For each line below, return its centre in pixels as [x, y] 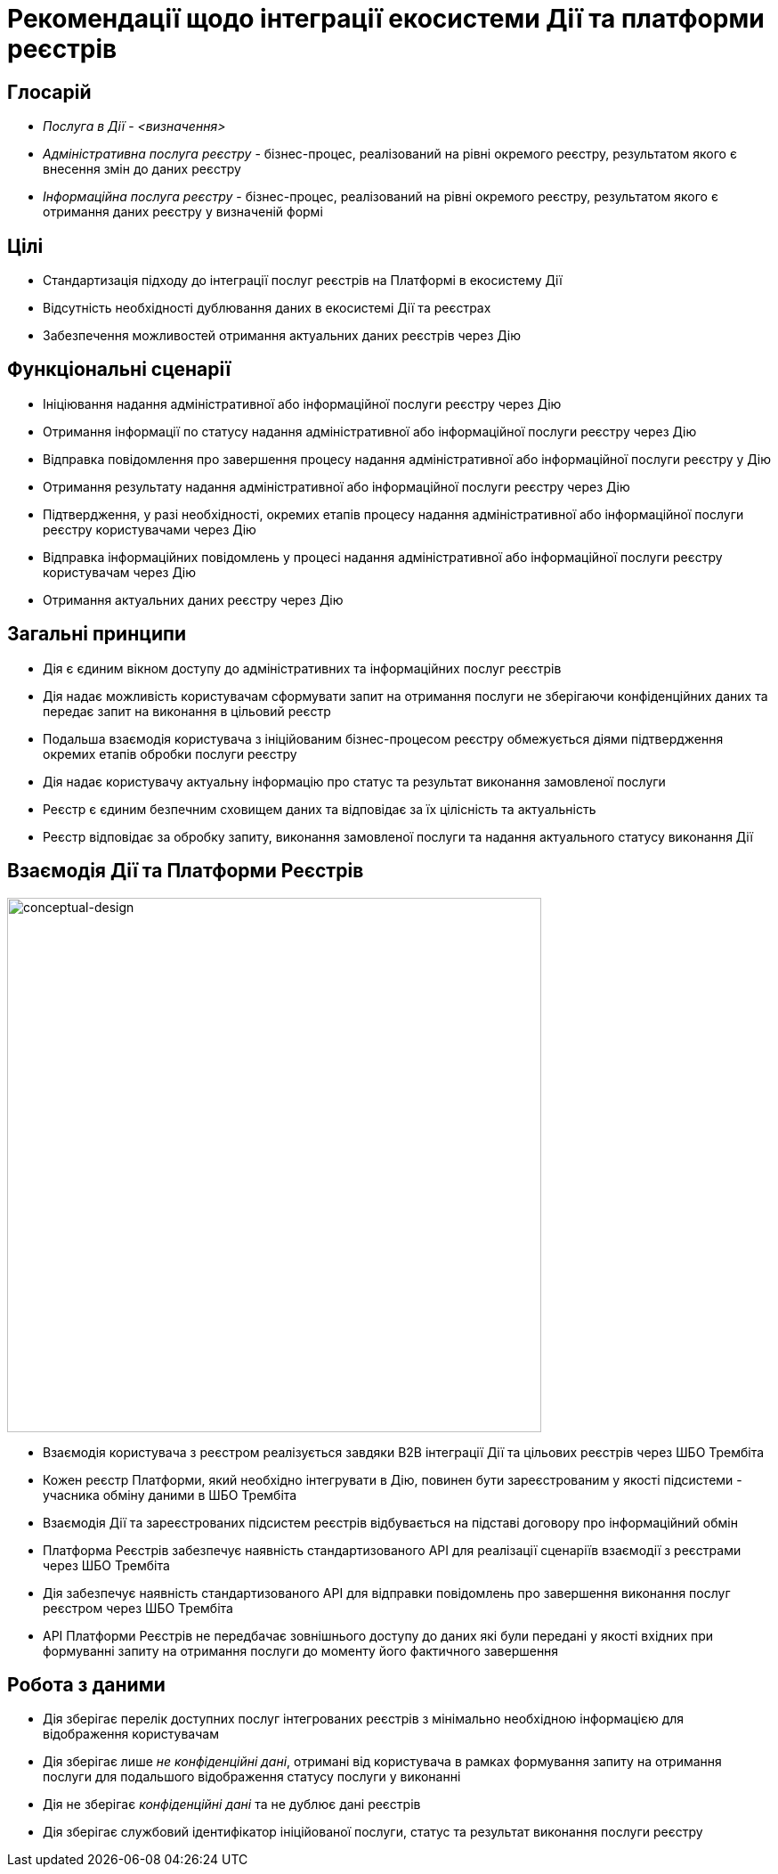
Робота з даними [86, 1684]
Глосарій [49, 92]
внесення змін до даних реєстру [142, 169]
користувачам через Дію [120, 572]
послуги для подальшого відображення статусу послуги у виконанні [252, 1777]
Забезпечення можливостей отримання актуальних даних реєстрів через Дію [282, 336]
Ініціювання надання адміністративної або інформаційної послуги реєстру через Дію [302, 403]
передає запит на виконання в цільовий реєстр [187, 711]
